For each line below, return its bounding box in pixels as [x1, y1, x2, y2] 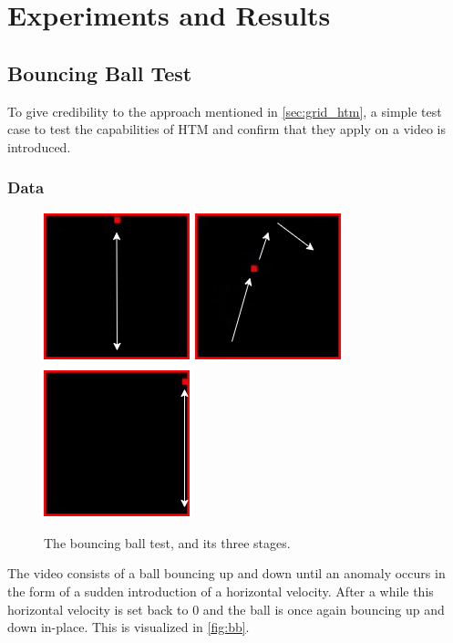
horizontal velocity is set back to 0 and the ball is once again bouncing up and [7, 599, 445, 618]
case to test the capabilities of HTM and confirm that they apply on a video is [7, 119, 446, 139]
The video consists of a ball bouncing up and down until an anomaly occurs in [7, 564, 446, 583]
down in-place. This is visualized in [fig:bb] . [7, 617, 250, 637]
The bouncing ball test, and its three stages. [44, 533, 291, 552]
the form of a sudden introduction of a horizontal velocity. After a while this [7, 581, 434, 600]
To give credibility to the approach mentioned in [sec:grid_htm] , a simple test [7, 101, 442, 120]
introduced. [7, 137, 71, 156]
